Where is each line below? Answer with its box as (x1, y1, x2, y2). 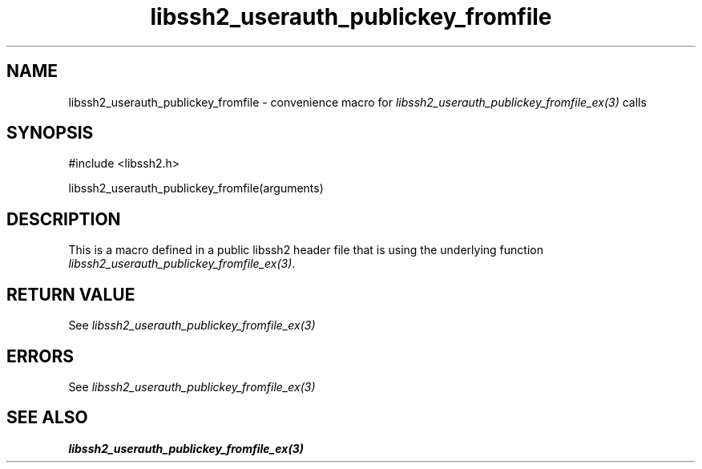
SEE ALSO (6, 407, 88, 428)
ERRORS (6, 346, 75, 366)
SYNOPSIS (6, 123, 94, 144)
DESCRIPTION (6, 208, 121, 229)
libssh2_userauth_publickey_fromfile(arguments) (68, 181, 324, 196)
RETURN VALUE (6, 284, 135, 305)
